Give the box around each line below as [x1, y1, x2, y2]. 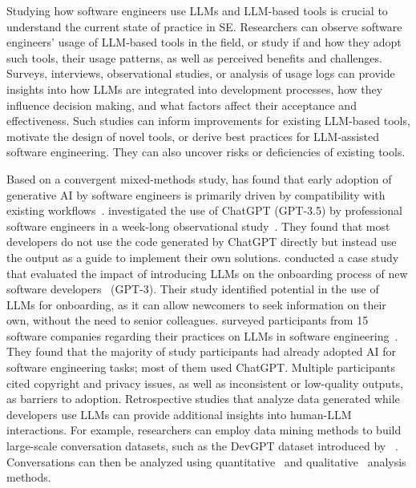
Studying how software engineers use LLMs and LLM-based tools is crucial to [6, 2, 388, 18]
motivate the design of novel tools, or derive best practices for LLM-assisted [6, 127, 379, 144]
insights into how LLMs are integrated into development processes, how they [6, 80, 383, 97]
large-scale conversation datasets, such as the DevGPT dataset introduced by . [6, 438, 398, 454]
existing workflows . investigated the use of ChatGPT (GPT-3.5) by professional [6, 202, 402, 219]
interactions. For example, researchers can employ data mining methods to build [6, 421, 402, 438]
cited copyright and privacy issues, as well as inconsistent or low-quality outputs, [6, 374, 403, 391]
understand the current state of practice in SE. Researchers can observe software [6, 18, 402, 34]
